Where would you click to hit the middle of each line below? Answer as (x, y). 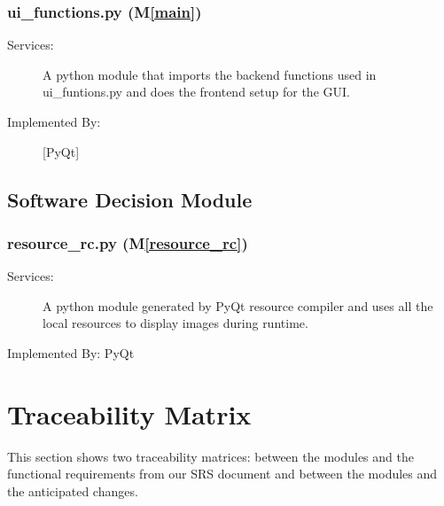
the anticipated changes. (73, 490)
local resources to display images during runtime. (175, 323)
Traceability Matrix (129, 413)
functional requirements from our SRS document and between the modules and (222, 474)
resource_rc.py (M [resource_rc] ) (128, 242)
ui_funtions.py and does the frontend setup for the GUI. (196, 92)
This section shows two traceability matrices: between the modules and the (210, 456)
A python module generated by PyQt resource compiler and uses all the (238, 305)
